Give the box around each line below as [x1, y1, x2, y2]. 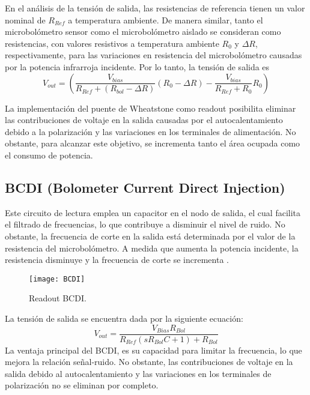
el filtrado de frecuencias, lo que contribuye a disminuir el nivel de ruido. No [5, 218, 285, 231]
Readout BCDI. [29, 292, 87, 304]
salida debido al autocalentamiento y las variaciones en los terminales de [5, 367, 272, 379]
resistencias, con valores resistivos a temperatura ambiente [5, 37, 219, 49]
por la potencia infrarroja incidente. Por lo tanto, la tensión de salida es [5, 60, 270, 73]
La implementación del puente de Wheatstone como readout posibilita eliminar [5, 101, 296, 114]
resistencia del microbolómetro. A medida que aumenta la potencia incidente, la [5, 241, 299, 254]
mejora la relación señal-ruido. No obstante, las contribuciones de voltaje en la [5, 355, 293, 368]
